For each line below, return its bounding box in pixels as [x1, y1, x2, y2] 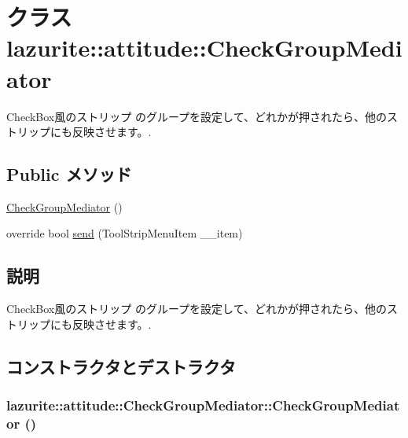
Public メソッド [6, 162, 132, 186]
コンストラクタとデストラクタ [6, 354, 236, 378]
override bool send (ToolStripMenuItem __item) [6, 225, 243, 241]
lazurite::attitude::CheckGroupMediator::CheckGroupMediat [6, 396, 400, 415]
